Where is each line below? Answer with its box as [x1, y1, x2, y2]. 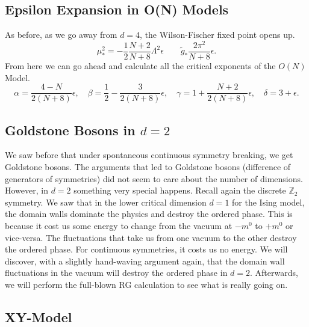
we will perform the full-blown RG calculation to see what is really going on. [5, 278, 288, 290]
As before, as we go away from [5, 28, 117, 41]
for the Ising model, [232, 195, 305, 208]
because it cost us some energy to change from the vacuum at [5, 219, 233, 231]
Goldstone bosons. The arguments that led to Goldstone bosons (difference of [5, 160, 291, 173]
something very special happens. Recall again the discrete [73, 184, 286, 197]
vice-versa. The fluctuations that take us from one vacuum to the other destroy [5, 231, 297, 243]
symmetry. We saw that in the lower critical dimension [5, 195, 207, 208]
